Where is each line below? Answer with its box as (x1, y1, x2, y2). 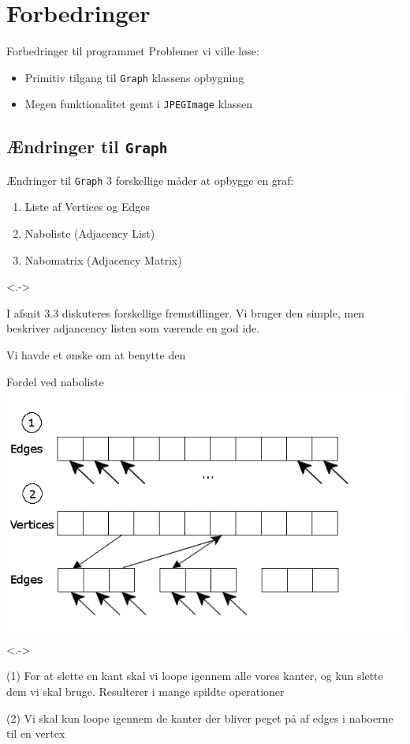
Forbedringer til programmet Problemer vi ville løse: (6, 43, 259, 59)
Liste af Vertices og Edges (24, 198, 150, 215)
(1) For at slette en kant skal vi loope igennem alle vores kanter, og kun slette (6, 667, 383, 684)
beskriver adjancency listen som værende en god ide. (6, 320, 260, 336)
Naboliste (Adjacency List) (24, 225, 155, 242)
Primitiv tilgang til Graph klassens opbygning (24, 69, 244, 85)
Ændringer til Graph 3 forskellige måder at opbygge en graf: (6, 171, 294, 188)
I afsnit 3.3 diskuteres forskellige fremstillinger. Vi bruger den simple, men (6, 304, 365, 321)
